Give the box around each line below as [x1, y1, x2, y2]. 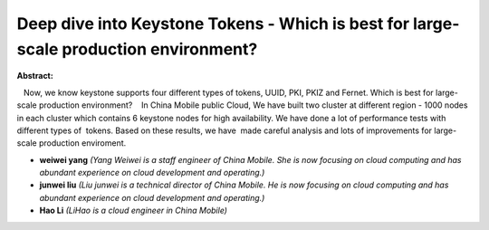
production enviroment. [38, 138, 127, 149]
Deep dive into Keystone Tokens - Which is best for [16, 14, 410, 34]
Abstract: [16, 71, 53, 81]
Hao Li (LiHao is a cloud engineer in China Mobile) [39, 205, 228, 216]
